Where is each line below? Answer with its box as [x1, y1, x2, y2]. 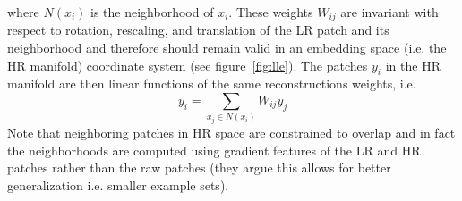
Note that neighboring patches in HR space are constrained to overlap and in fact [7, 122, 456, 141]
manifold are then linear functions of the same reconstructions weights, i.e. [7, 74, 416, 93]
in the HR [385, 55, 441, 74]
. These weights [228, 3, 313, 21]
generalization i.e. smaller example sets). [7, 175, 229, 194]
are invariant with [340, 3, 439, 21]
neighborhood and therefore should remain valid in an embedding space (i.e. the [7, 38, 447, 57]
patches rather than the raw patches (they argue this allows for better [7, 158, 391, 177]
